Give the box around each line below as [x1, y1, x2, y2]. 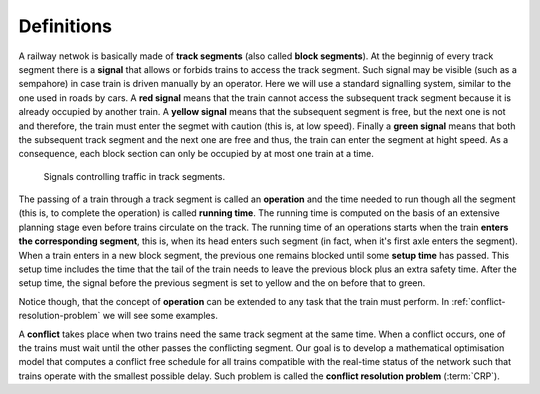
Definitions [18, 15, 113, 37]
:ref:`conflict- [451, 295, 506, 307]
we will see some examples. [102, 310, 219, 322]
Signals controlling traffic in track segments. [43, 170, 225, 182]
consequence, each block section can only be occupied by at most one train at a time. [18, 148, 374, 160]
